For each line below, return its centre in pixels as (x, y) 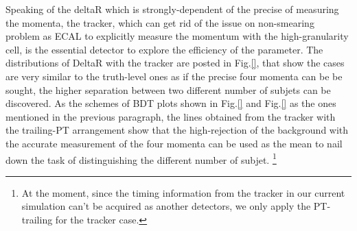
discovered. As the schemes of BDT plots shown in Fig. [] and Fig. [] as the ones (171, 103)
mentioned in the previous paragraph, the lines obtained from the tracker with (171, 116)
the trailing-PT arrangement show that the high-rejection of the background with (177, 130)
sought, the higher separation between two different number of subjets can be (168, 89)
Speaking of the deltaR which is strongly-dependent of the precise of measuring (172, 9)
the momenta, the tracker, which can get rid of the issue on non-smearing (160, 22)
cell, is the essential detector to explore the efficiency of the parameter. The (164, 49)
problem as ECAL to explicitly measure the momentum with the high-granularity (177, 36)
